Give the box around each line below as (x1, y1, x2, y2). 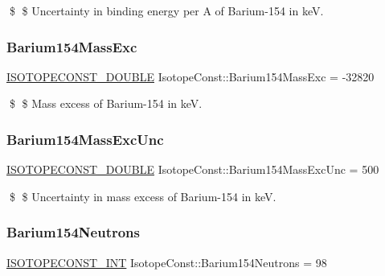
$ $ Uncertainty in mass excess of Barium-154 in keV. (9, 187, 276, 204)
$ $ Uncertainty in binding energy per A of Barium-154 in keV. (9, 2, 324, 19)
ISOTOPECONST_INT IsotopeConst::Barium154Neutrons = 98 (6, 253, 327, 270)
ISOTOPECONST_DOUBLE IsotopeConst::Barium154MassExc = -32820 (6, 68, 375, 84)
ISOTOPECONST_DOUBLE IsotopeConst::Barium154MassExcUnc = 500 (6, 161, 379, 178)
